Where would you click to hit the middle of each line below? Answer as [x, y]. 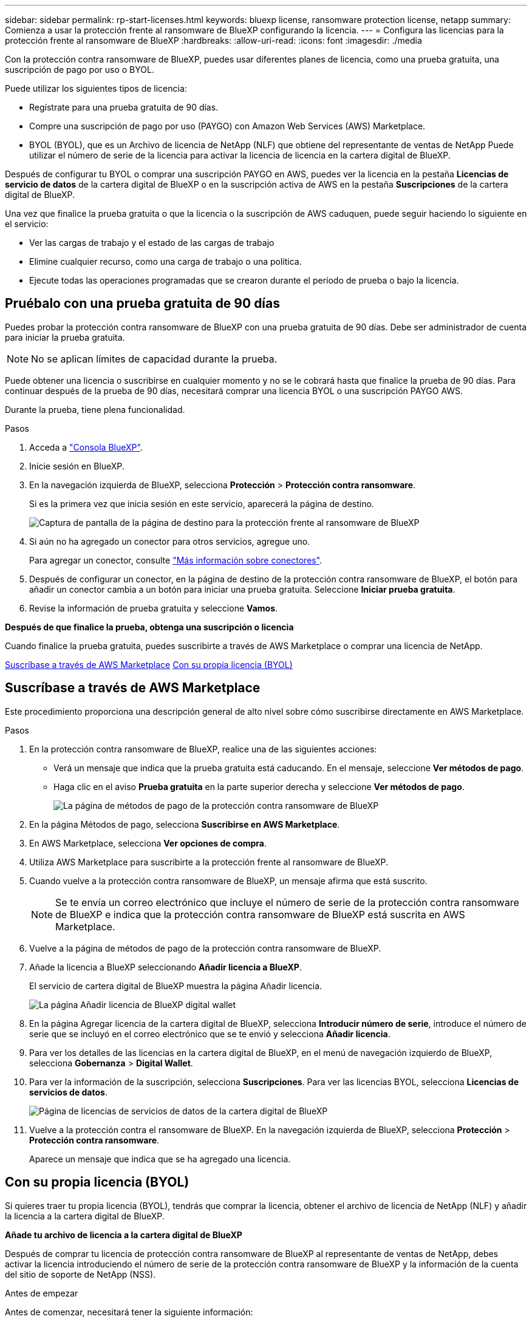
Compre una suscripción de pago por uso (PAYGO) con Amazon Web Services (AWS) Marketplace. [227, 126]
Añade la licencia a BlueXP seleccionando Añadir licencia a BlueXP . [165, 967]
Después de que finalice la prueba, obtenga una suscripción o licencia [149, 627]
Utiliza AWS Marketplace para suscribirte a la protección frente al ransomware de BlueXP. [209, 862]
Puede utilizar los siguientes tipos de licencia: [96, 88]
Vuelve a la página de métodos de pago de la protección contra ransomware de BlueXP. [205, 948]
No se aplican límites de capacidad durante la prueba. [154, 359]
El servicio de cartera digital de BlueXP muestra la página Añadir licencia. [176, 986]
